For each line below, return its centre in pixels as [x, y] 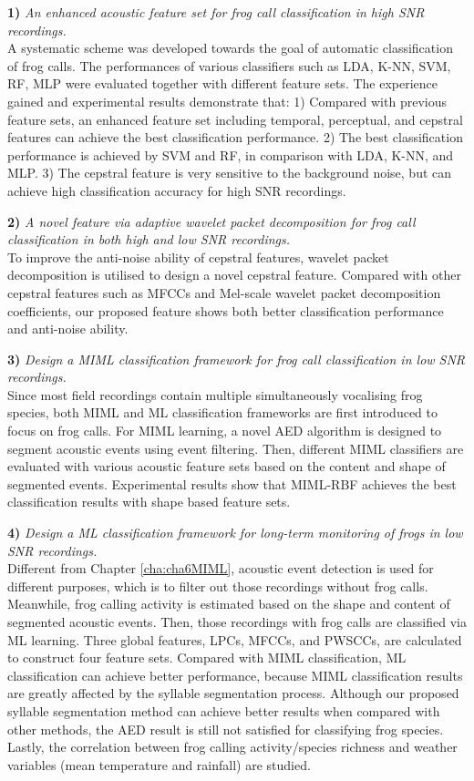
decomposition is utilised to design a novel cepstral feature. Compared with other [234, 275]
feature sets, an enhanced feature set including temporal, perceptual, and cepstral [235, 119]
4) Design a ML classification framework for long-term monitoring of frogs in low [235, 533]
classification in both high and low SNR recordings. [149, 239]
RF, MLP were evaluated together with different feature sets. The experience [223, 83]
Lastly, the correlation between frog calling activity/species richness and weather [232, 747]
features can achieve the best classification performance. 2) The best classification [235, 137]
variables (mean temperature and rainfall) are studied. [159, 764]
